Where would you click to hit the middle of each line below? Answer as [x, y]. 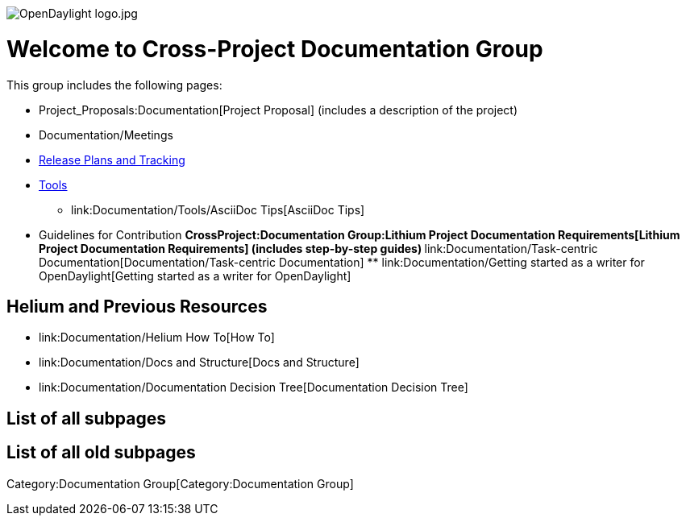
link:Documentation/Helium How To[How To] [157, 338]
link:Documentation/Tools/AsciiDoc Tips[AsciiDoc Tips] [218, 209]
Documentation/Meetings [106, 135]
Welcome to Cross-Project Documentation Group [275, 49]
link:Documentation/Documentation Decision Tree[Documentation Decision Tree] [254, 387]
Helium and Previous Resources [137, 306]
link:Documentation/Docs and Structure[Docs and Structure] [199, 362]
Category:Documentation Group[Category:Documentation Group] [180, 483]
